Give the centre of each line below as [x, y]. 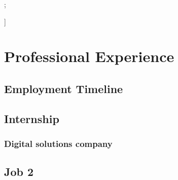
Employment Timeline [64, 88]
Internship [32, 118]
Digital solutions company [58, 144]
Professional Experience [89, 56]
